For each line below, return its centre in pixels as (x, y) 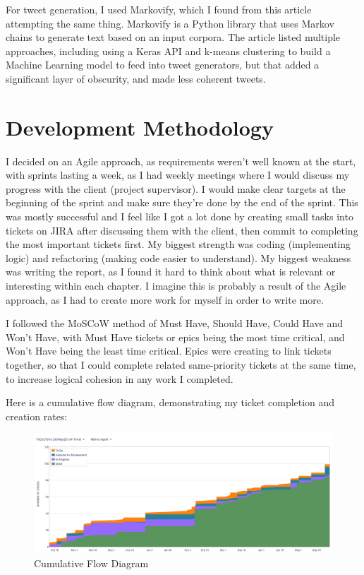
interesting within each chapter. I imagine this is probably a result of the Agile (176, 286)
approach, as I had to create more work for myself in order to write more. (165, 299)
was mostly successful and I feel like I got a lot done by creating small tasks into (180, 217)
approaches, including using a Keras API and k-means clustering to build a (168, 51)
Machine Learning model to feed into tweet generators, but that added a (163, 65)
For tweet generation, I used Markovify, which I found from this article (159, 9)
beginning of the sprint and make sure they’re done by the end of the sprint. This (182, 202)
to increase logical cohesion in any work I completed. (120, 378)
